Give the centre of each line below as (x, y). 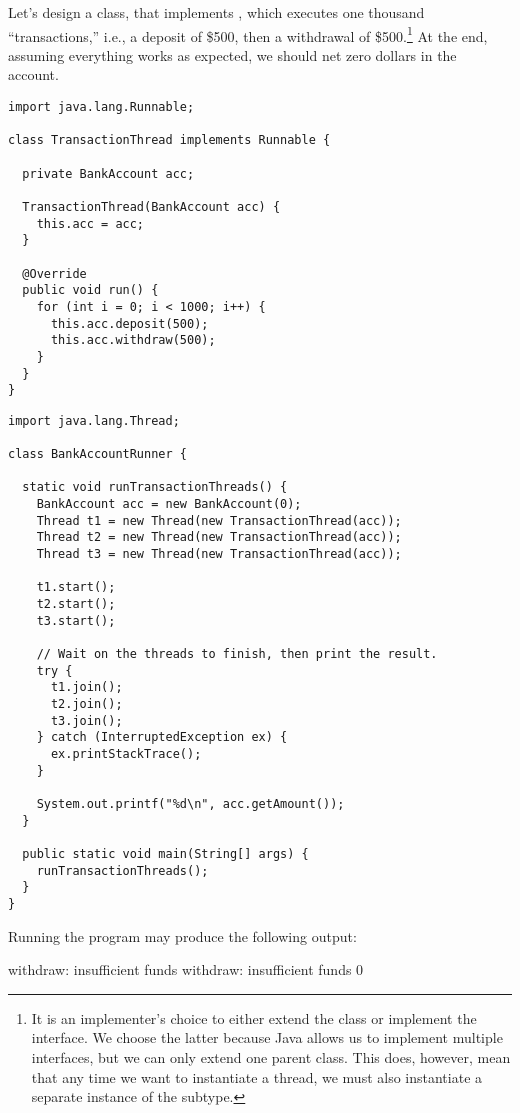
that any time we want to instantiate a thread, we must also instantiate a (257, 1076)
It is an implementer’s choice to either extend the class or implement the (254, 1017)
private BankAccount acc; (108, 173)
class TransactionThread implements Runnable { (169, 140)
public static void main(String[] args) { (165, 853)
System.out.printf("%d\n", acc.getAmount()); (190, 803)
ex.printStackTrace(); (126, 753)
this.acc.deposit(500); (129, 323)
